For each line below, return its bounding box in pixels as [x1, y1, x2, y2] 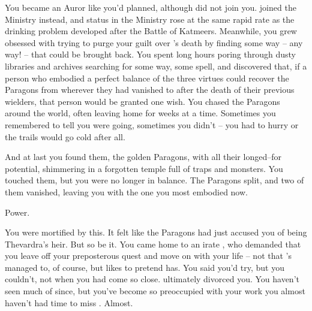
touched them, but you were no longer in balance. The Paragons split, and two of [5, 174, 304, 186]
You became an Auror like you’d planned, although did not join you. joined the [5, 1, 296, 13]
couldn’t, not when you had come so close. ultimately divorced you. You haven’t [5, 273, 299, 285]
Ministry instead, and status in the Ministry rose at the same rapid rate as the [5, 13, 295, 25]
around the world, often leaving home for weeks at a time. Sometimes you [5, 107, 276, 119]
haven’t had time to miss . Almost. [5, 296, 133, 309]
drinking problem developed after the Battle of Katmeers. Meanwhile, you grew [5, 25, 297, 37]
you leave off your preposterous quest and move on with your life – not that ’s [5, 249, 292, 262]
